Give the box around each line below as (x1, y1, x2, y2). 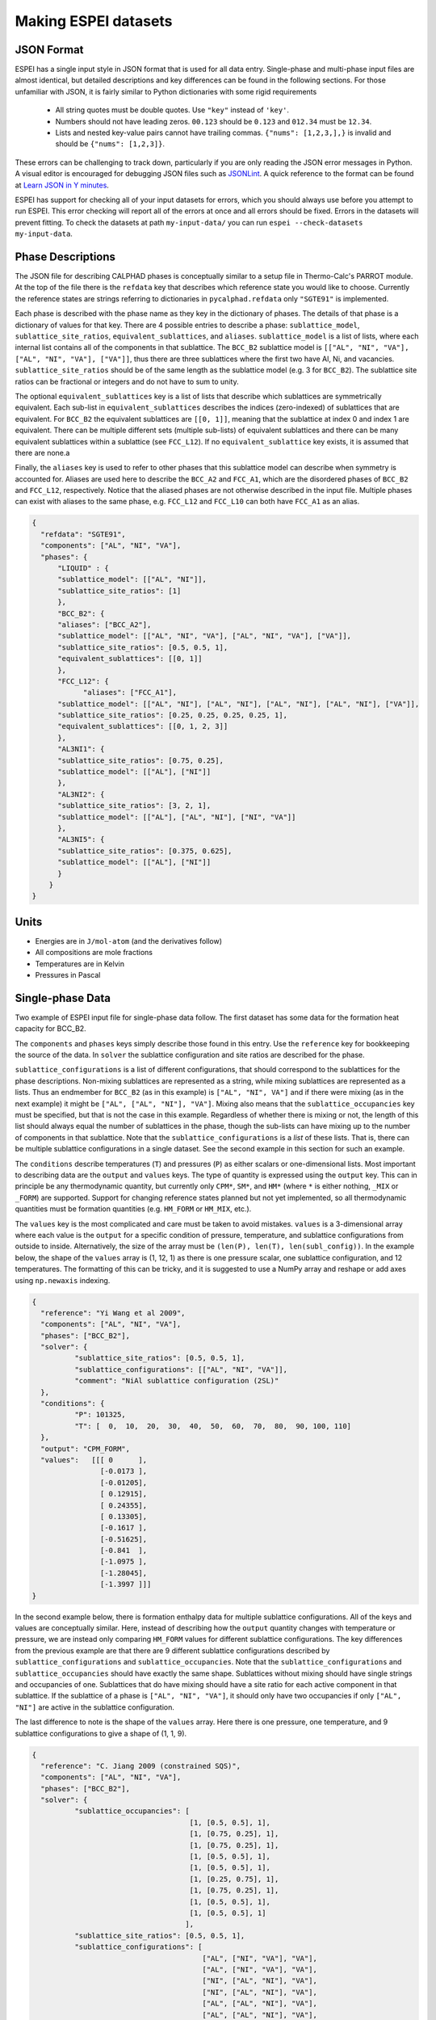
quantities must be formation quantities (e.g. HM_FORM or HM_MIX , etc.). (15, 1204, 252, 1214)
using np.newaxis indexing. (15, 1275, 111, 1285)
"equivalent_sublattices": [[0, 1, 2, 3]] (57, 722, 228, 731)
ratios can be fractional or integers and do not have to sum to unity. (15, 377, 239, 386)
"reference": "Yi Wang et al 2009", (40, 1308, 186, 1317)
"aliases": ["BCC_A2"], (57, 620, 152, 629)
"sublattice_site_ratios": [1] (57, 586, 182, 595)
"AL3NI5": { (57, 835, 105, 844)
